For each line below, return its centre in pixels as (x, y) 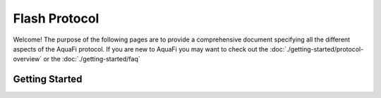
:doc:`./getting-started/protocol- (317, 49)
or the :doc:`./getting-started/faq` (92, 59)
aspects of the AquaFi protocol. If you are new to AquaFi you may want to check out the (141, 49)
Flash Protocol (56, 18)
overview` (28, 59)
